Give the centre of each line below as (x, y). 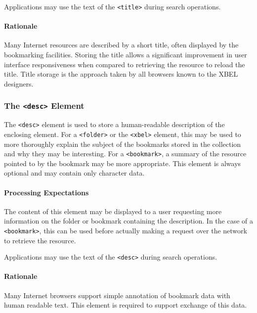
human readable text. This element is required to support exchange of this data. (126, 305)
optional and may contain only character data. (74, 173)
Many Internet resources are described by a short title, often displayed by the (121, 45)
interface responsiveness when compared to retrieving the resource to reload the (125, 64)
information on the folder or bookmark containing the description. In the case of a (128, 221)
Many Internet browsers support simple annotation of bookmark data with (117, 295)
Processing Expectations (46, 192)
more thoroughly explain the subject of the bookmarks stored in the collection (123, 144)
